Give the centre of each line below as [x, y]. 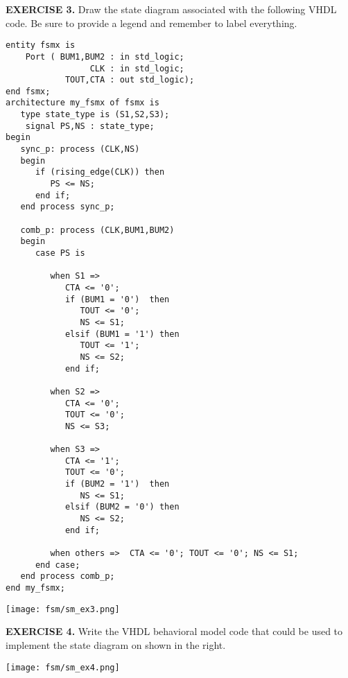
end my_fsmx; [35, 588]
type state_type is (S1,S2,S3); [95, 115]
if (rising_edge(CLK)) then [100, 172]
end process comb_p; [68, 576]
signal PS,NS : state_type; [90, 126]
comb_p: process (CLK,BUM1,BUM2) [97, 230]
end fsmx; [28, 91]
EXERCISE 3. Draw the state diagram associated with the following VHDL [171, 9]
